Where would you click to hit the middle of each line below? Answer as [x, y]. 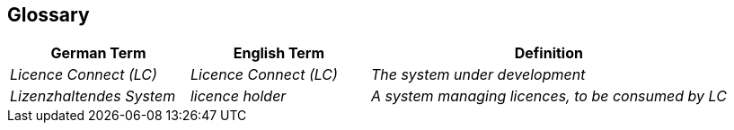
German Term [98, 53]
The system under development [478, 75]
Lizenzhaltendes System [93, 96]
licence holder [238, 96]
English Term [279, 53]
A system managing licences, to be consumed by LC [548, 96]
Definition [548, 53]
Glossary [49, 15]
